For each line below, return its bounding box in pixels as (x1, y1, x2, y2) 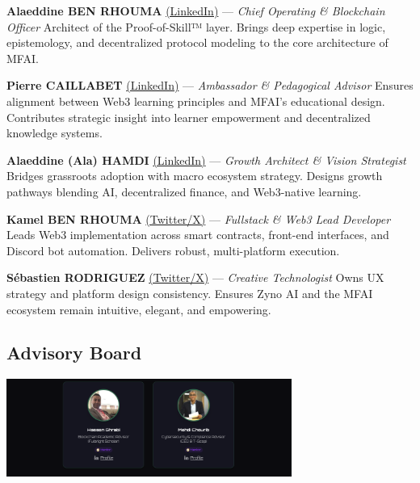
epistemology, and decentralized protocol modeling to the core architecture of (6, 34, 388, 51)
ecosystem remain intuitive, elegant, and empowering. (6, 300, 271, 317)
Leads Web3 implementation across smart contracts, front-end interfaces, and (6, 226, 389, 243)
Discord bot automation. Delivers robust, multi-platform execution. (6, 241, 340, 258)
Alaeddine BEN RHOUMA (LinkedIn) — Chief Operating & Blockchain (6, 2, 385, 19)
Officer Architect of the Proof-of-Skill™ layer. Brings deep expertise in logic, (6, 18, 386, 35)
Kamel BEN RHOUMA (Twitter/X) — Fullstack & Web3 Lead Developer (6, 210, 391, 227)
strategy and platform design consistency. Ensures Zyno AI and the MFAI (6, 284, 373, 301)
